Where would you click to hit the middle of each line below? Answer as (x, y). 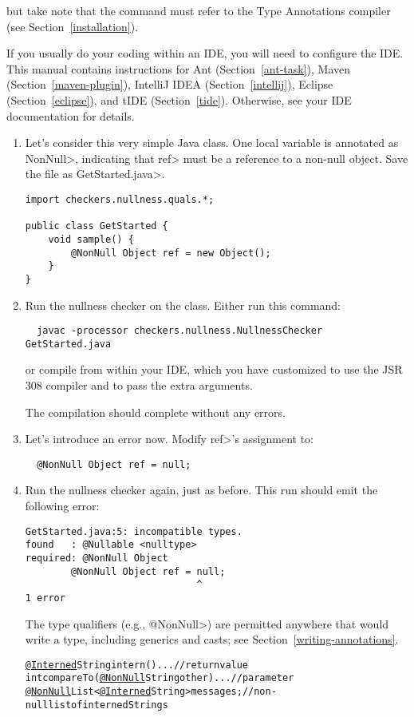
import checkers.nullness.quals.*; (120, 199)
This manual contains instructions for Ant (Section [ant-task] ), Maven (178, 68)
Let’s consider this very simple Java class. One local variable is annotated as (212, 143)
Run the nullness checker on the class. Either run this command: (183, 305)
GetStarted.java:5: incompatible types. (134, 531)
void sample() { (91, 239)
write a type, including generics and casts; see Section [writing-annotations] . (212, 639)
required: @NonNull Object (97, 558)
